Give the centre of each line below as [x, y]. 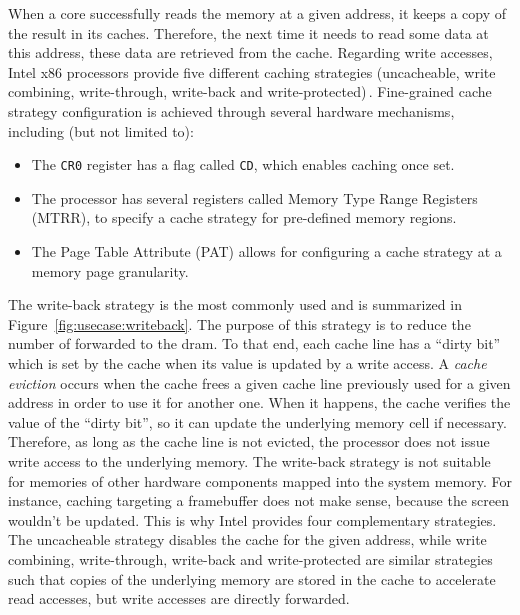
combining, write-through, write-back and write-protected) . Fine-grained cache [250, 91]
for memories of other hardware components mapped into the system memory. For [260, 480]
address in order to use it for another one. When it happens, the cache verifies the [259, 402]
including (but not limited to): [101, 130]
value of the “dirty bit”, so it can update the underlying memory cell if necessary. [257, 421]
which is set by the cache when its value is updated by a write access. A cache [247, 362]
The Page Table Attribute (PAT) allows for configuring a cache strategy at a [266, 251]
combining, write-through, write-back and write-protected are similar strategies [250, 558]
